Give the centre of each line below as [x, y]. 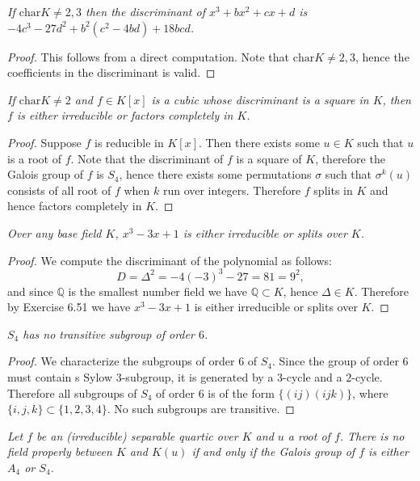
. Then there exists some [259, 142]
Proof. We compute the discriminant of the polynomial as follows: [170, 260]
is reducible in [129, 142]
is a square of [269, 158]
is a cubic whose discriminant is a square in [260, 99]
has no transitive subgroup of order [109, 333]
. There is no [372, 435]
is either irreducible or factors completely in [125, 115]
